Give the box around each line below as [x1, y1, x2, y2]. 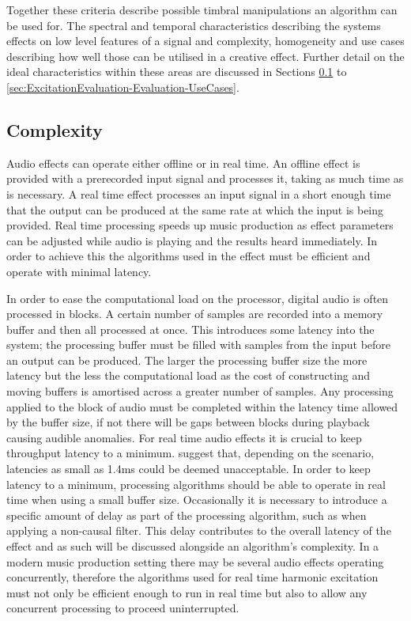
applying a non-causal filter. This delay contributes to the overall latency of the [6, 522, 391, 539]
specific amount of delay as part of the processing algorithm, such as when [6, 506, 367, 523]
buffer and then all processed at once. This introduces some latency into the [6, 320, 375, 337]
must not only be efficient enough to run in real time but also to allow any [6, 584, 368, 600]
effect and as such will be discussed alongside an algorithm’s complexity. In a [6, 538, 379, 555]
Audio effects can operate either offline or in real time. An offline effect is [6, 154, 360, 171]
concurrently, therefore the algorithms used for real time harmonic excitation [6, 569, 379, 585]
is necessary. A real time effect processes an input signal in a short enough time [6, 185, 391, 202]
